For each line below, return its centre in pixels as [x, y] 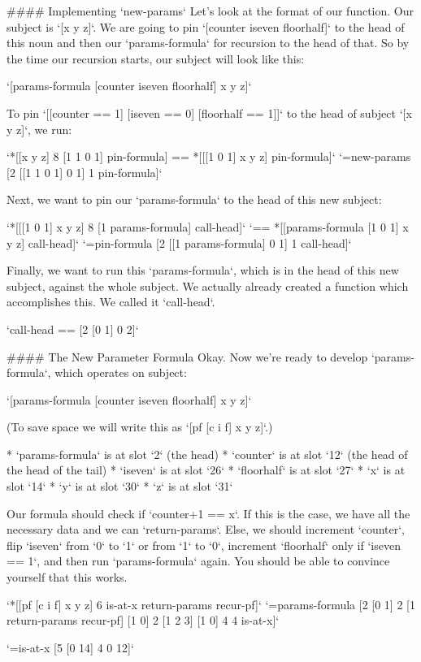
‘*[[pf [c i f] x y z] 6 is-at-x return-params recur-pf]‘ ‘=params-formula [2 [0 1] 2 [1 [211, 604]
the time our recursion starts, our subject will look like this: [156, 58]
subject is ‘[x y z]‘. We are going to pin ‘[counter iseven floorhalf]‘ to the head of [206, 26]
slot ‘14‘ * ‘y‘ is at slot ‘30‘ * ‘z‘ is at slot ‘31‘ [120, 486]
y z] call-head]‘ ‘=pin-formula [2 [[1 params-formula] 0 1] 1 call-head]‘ [179, 242]
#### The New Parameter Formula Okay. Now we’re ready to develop [187, 356]
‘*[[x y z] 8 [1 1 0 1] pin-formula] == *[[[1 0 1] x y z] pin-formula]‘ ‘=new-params [209, 156]
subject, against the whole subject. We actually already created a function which [208, 286]
